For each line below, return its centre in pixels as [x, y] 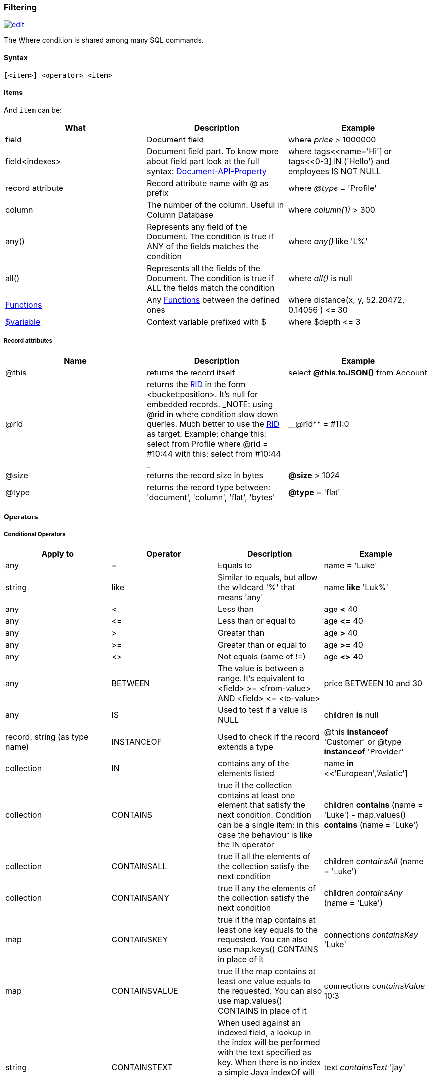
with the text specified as [264, 1052]
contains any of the [254, 763]
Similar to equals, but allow [268, 577]
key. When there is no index [269, 1062]
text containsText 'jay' [365, 1067]
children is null [351, 715]
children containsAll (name [374, 861]
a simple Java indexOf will [266, 1072]
